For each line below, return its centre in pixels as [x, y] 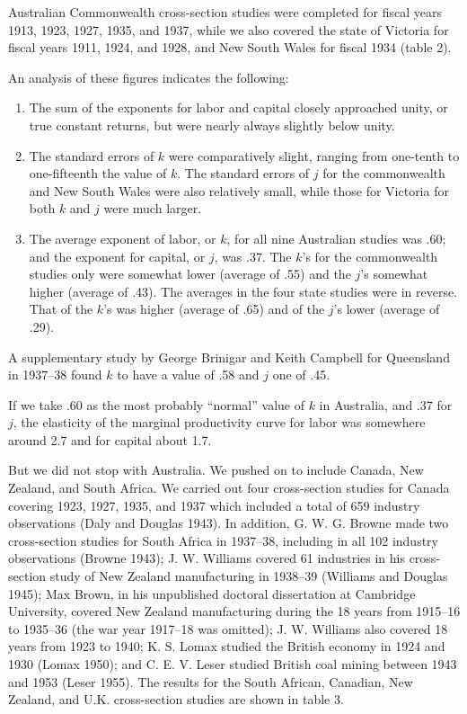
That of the [61, 309]
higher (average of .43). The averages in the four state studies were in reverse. [243, 291]
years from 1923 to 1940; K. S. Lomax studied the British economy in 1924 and [227, 646]
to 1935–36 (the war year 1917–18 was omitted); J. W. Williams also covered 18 [228, 628]
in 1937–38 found [55, 375]
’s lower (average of [387, 309]
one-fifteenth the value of [98, 173]
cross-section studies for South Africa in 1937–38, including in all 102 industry [223, 540]
